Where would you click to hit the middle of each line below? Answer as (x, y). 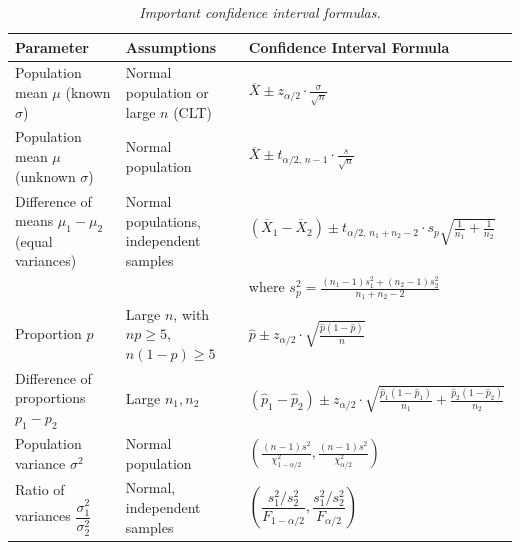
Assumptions (171, 46)
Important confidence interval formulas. (260, 12)
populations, (163, 220)
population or (167, 92)
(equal (34, 240)
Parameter (52, 46)
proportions (50, 397)
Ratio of (40, 488)
